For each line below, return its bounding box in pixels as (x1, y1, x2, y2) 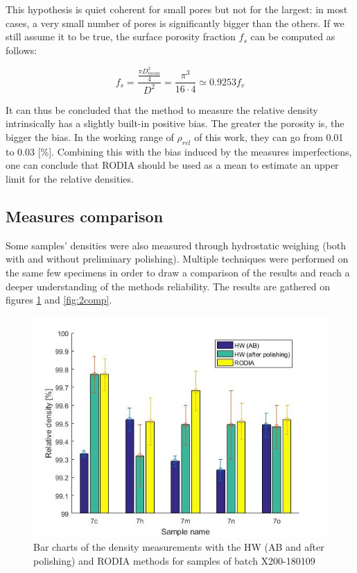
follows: (6, 42, 37, 57)
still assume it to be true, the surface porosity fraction (6, 29, 236, 44)
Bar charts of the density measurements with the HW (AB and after (33, 540, 324, 554)
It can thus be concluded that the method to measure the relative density (6, 102, 318, 117)
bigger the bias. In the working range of (6, 130, 174, 144)
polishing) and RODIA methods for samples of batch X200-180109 (33, 553, 315, 567)
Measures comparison (6, 206, 164, 227)
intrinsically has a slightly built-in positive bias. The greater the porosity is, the (6, 116, 345, 131)
